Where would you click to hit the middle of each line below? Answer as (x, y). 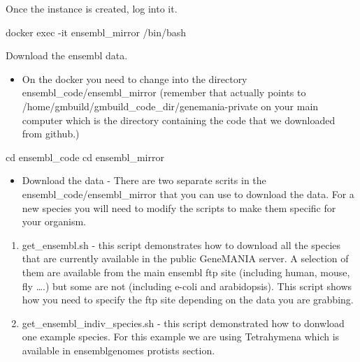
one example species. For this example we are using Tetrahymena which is (181, 337)
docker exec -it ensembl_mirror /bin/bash (96, 32)
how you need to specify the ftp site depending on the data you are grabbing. (188, 300)
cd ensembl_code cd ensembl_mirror (85, 157)
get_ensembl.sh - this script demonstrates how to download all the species (181, 244)
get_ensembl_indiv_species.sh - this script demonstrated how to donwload (183, 323)
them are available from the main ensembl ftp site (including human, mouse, (186, 272)
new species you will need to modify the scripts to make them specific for (179, 208)
